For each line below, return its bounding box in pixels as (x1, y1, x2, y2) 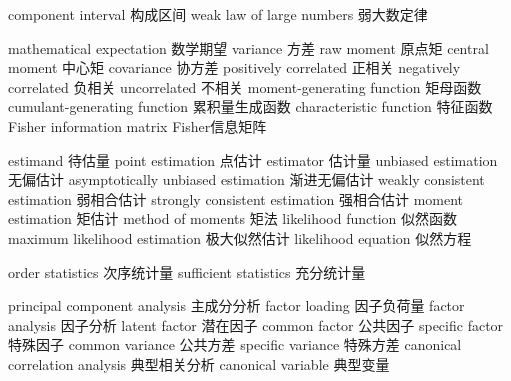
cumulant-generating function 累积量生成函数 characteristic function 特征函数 (8, 96, 493, 117)
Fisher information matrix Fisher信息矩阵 (8, 115, 267, 136)
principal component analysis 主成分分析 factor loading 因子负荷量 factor (8, 295, 465, 316)
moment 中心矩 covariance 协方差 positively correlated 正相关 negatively (8, 57, 461, 78)
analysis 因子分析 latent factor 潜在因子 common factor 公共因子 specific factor (8, 314, 504, 335)
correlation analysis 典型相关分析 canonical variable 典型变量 (8, 353, 390, 374)
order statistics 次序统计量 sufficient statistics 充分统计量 (8, 261, 366, 282)
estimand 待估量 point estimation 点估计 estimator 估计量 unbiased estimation (8, 149, 498, 170)
